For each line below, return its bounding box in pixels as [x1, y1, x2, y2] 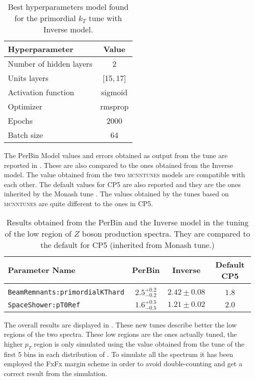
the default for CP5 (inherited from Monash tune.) [40, 239, 215, 250]
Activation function [8, 86, 75, 98]
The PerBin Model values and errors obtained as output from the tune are [4, 150, 228, 160]
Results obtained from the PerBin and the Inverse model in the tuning [6, 216, 249, 228]
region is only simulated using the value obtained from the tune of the [34, 338, 245, 349]
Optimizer [8, 101, 43, 112]
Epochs [8, 115, 33, 126]
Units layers [8, 72, 49, 83]
